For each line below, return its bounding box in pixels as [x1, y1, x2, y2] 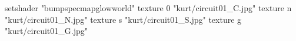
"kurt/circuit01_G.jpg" [5, 25, 88, 37]
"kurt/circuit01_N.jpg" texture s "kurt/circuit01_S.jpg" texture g [5, 13, 242, 25]
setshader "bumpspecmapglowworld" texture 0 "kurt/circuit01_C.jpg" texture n [5, 2, 292, 13]
